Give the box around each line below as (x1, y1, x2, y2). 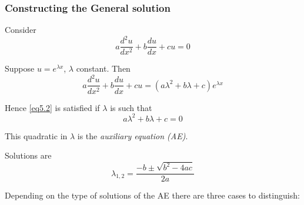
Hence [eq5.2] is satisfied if (5, 101, 100, 113)
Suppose (5, 62, 35, 75)
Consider (5, 23, 36, 36)
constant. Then (76, 62, 131, 75)
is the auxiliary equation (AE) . (77, 129, 188, 142)
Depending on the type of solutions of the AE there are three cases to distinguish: (5, 189, 300, 201)
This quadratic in (5, 129, 68, 142)
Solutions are (5, 149, 52, 162)
